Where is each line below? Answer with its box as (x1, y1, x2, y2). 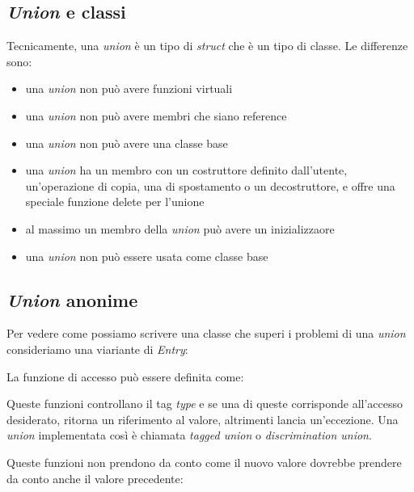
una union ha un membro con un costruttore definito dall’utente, (25, 162, 348, 179)
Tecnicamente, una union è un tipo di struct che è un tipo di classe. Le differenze (6, 37, 408, 54)
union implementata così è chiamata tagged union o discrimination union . (6, 427, 372, 444)
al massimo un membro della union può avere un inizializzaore (25, 220, 335, 237)
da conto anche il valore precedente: (6, 469, 184, 486)
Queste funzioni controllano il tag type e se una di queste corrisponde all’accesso (6, 395, 403, 412)
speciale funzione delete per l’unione (25, 193, 205, 210)
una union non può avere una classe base (25, 134, 228, 151)
